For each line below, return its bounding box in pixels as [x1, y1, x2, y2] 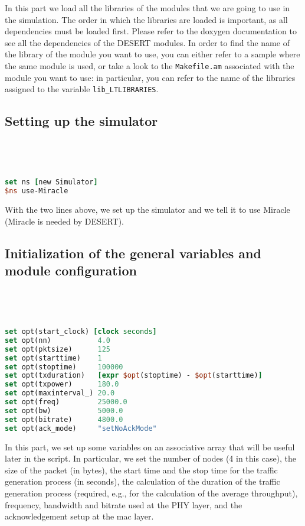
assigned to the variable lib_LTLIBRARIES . [5, 83, 159, 95]
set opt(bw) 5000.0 [5, 406, 123, 415]
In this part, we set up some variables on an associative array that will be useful [5, 440, 295, 453]
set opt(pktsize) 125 [5, 345, 110, 353]
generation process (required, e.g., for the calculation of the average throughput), [5, 486, 298, 499]
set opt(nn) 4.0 [5, 336, 110, 345]
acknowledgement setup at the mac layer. [5, 510, 154, 522]
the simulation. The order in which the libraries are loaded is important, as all [5, 13, 288, 25]
